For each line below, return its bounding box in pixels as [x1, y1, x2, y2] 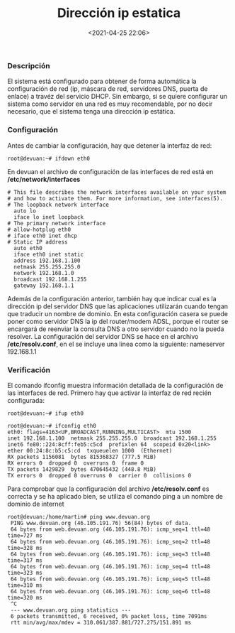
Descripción [7, 60, 51, 70]
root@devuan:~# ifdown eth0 [7, 155, 91, 162]
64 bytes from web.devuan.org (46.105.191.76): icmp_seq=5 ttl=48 [10, 575, 211, 583]
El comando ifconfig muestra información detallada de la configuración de [7, 381, 224, 389]
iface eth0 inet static [13, 251, 84, 258]
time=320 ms [7, 594, 42, 601]
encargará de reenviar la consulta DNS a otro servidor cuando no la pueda [7, 325, 224, 333]
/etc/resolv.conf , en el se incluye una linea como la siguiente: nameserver [7, 340, 225, 348]
